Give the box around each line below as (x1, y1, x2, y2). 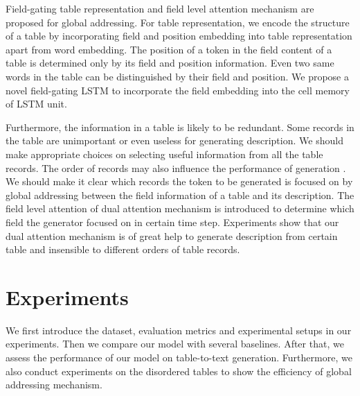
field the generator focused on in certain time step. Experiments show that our (6, 214, 339, 229)
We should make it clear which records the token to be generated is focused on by (6, 174, 353, 189)
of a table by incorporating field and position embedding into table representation (6, 28, 352, 43)
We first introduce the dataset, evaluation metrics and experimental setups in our (6, 322, 352, 337)
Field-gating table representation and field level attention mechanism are (6, 1, 314, 15)
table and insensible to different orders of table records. (6, 242, 240, 257)
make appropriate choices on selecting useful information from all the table (6, 146, 323, 161)
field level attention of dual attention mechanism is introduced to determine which (6, 201, 354, 216)
